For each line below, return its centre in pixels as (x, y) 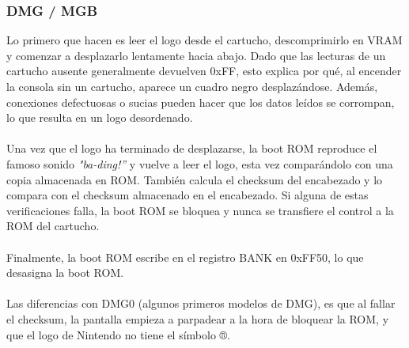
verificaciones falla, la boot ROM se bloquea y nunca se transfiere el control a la (200, 210)
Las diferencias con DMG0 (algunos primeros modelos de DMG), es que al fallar (201, 303)
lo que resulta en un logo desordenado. (100, 117)
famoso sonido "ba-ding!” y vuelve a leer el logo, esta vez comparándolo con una (200, 163)
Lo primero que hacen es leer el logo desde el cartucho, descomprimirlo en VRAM (204, 40)
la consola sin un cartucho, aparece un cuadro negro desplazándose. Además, (192, 86)
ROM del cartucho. (53, 226)
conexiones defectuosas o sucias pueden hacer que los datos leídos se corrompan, (201, 102)
